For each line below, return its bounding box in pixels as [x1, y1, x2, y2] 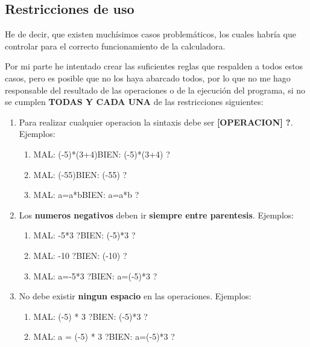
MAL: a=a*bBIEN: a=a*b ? [33, 188, 139, 201]
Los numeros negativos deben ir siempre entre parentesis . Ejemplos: [19, 208, 294, 221]
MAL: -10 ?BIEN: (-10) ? [33, 249, 127, 261]
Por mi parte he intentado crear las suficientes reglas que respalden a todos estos [5, 60, 303, 72]
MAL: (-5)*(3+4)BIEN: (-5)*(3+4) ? [33, 147, 170, 160]
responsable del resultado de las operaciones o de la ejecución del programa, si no [5, 83, 306, 96]
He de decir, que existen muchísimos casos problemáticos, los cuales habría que [5, 28, 296, 40]
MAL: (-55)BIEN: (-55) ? [33, 168, 127, 180]
